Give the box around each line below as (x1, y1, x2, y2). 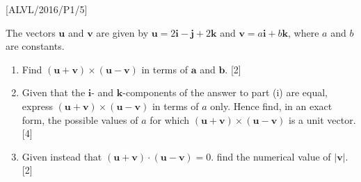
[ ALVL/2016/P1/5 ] (6, 2, 88, 16)
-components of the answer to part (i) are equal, (122, 85, 328, 100)
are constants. (6, 39, 65, 53)
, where (288, 25, 319, 39)
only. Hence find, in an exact (210, 98, 332, 113)
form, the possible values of (22, 112, 138, 127)
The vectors (6, 25, 56, 39)
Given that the (22, 85, 86, 100)
